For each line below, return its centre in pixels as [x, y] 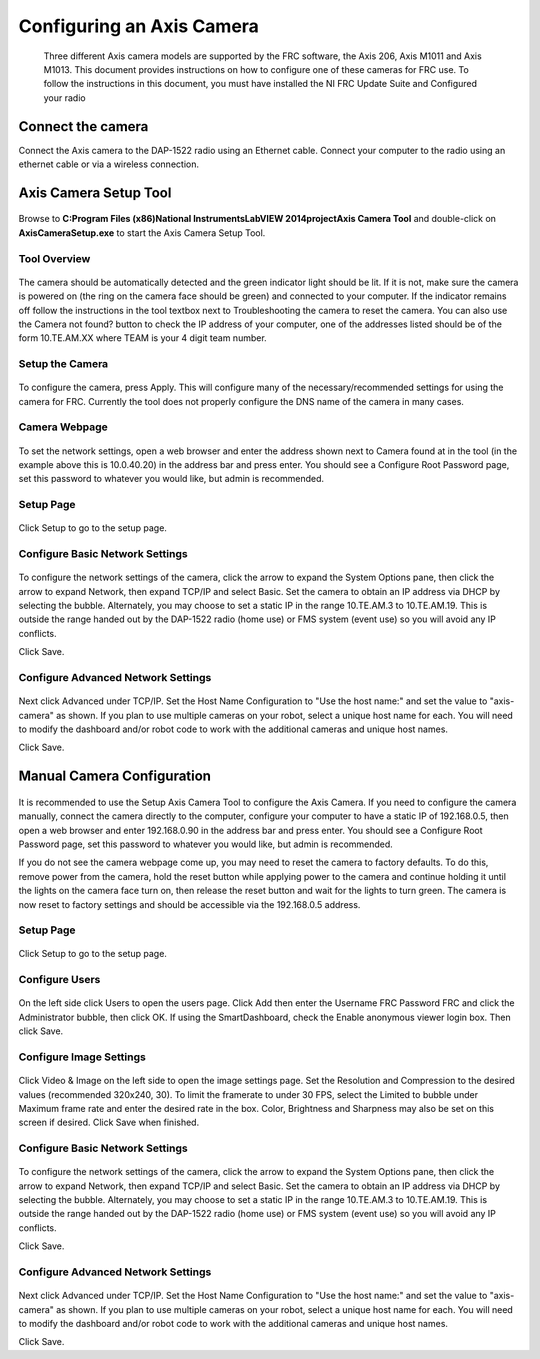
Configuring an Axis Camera [139, 26]
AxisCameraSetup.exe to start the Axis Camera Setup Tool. [142, 232]
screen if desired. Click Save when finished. [109, 1122]
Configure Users [59, 980]
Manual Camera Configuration [115, 776]
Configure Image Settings [82, 1057]
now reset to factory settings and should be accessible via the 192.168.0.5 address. [189, 904]
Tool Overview [54, 258]
